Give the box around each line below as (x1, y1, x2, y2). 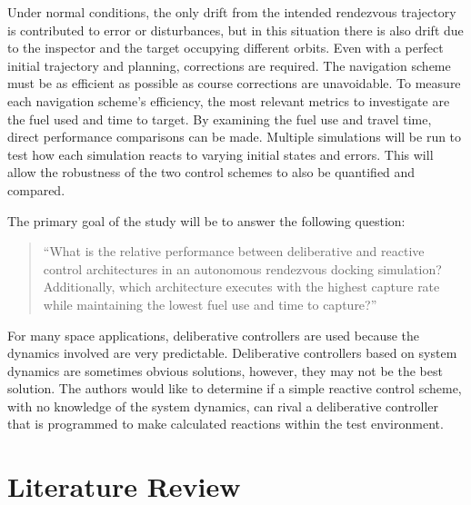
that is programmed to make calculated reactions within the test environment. (7, 414, 444, 433)
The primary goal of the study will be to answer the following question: (7, 211, 406, 230)
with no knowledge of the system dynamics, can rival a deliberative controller (7, 396, 439, 415)
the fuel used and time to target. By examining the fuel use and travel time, (7, 109, 432, 128)
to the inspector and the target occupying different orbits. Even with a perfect (7, 38, 444, 57)
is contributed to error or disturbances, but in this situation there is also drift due (7, 20, 464, 39)
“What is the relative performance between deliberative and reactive (43, 242, 425, 261)
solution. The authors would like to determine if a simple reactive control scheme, (7, 379, 462, 398)
